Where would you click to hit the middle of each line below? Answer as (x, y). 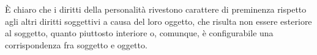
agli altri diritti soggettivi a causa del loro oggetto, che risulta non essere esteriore (158, 21)
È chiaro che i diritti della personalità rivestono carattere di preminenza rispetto (156, 9)
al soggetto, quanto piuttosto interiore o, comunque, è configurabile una (139, 33)
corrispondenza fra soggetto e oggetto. (76, 44)
